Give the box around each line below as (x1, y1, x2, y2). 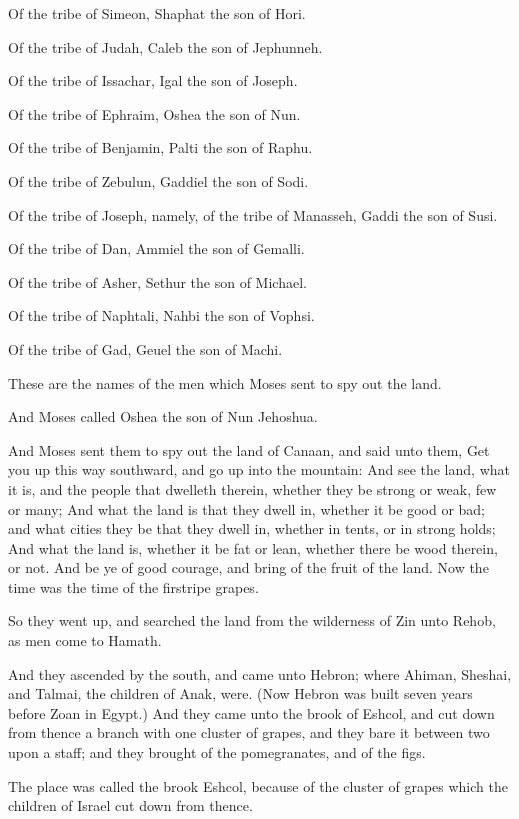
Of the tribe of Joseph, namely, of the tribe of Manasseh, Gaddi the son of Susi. (8, 204, 498, 225)
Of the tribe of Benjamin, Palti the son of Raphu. (8, 137, 313, 158)
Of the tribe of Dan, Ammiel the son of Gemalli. (8, 238, 305, 259)
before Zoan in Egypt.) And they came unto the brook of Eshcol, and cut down (8, 702, 495, 723)
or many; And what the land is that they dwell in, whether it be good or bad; (8, 498, 486, 519)
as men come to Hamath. (8, 630, 162, 651)
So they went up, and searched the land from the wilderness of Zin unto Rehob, (8, 610, 496, 631)
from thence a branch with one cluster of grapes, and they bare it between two (8, 722, 490, 743)
